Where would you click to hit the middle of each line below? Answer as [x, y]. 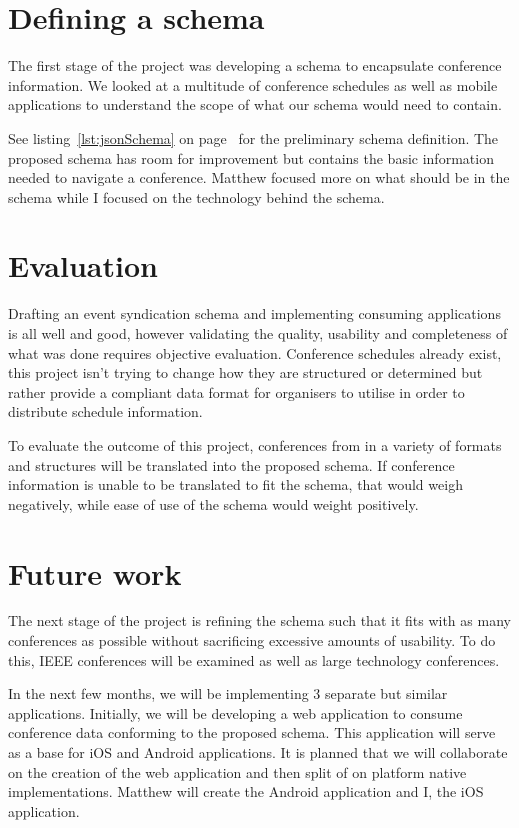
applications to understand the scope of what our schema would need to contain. [255, 104]
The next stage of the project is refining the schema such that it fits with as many [259, 620]
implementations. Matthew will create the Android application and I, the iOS [246, 791]
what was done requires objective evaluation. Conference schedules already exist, [255, 352]
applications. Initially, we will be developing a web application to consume [235, 712]
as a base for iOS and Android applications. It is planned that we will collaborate [258, 752]
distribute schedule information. [105, 411]
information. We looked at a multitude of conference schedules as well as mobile [253, 84]
